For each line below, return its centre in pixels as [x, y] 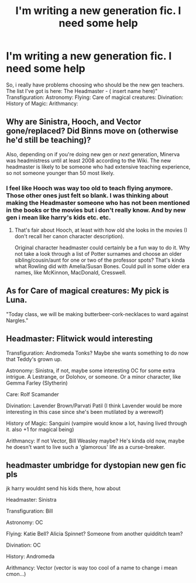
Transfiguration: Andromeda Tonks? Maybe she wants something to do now [97, 353]
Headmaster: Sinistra [31, 500]
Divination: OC [23, 545]
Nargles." [17, 320]
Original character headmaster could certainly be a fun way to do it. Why [102, 248]
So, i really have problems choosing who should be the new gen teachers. [95, 85]
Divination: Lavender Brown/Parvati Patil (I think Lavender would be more [94, 406]
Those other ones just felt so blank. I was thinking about [87, 196]
